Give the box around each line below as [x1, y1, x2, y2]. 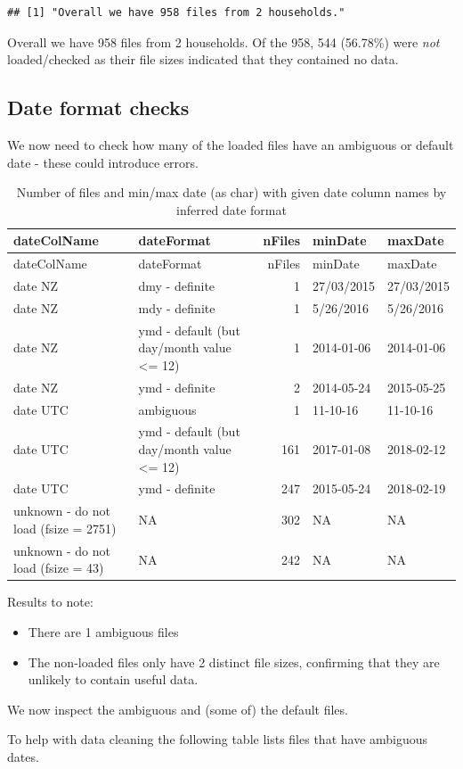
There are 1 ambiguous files [28, 623, 179, 641]
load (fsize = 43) [13, 558, 104, 577]
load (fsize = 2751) [13, 518, 117, 537]
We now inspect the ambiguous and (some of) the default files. [7, 699, 348, 718]
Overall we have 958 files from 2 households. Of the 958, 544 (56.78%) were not [7, 32, 440, 51]
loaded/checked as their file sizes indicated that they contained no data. [7, 50, 399, 69]
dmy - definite [138, 277, 215, 295]
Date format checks [7, 94, 190, 121]
